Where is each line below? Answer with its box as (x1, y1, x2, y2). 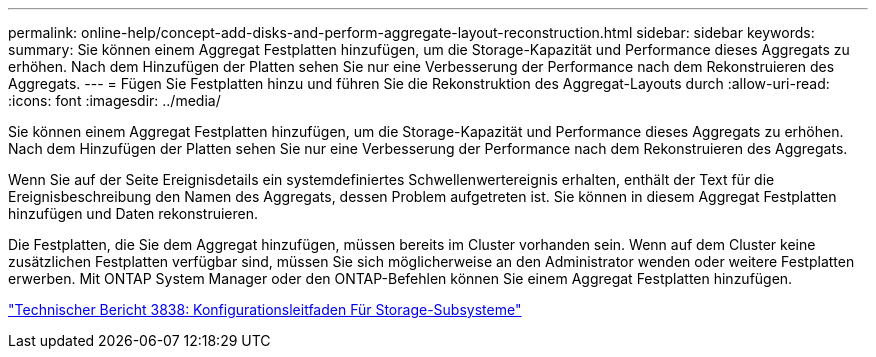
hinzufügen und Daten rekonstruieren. (8, 205, 259, 222)
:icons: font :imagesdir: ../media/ (8, 92, 221, 109)
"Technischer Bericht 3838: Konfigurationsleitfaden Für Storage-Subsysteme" (8, 301, 522, 318)
